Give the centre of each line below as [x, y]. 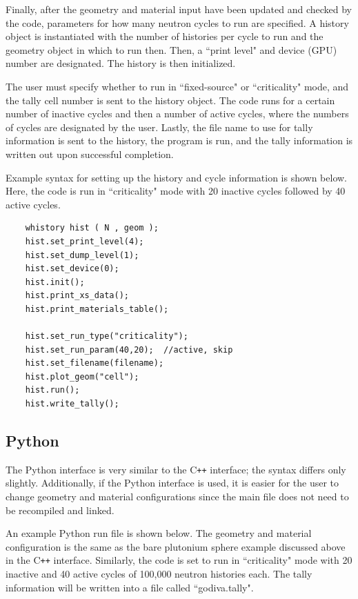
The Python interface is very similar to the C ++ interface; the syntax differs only [176, 469]
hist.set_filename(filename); [95, 363]
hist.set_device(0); [72, 269]
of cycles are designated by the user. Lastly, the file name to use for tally [159, 127]
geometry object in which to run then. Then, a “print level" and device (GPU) [171, 49]
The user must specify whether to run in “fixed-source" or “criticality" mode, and [177, 86]
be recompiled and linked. [60, 510]
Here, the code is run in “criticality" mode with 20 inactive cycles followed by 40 [176, 191]
